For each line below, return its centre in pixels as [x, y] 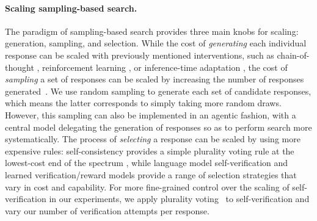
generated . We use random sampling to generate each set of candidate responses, [158, 91]
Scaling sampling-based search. [71, 8]
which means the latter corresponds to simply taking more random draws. [143, 103]
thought [20, 67]
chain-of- [293, 55]
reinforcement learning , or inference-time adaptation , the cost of [165, 67]
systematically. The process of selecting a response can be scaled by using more [153, 139]
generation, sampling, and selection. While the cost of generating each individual [156, 43]
